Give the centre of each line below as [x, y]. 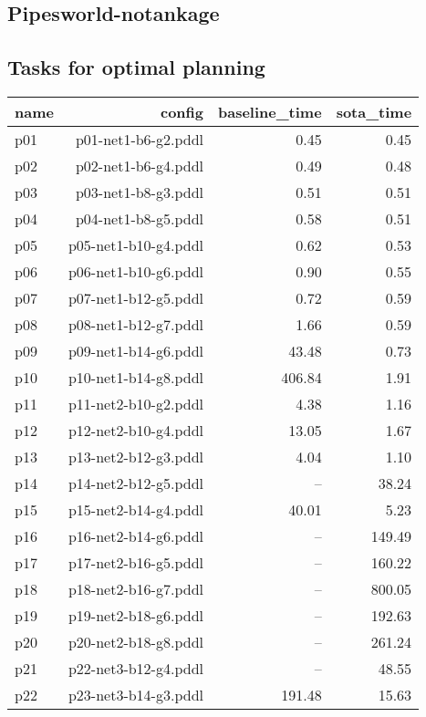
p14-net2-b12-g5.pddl [135, 483]
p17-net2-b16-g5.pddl [135, 562]
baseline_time [270, 111]
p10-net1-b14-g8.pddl [135, 377]
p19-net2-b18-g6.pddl [135, 615]
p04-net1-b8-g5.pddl [139, 218]
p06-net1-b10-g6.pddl [135, 271]
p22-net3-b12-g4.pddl [135, 668]
